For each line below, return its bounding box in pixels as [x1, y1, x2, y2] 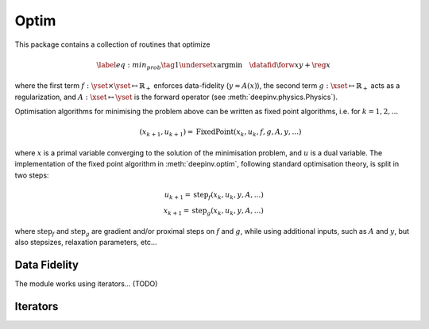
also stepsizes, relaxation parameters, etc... [14, 238, 157, 247]
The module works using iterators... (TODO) [14, 279, 158, 289]
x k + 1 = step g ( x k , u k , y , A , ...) [163, 206, 264, 217]
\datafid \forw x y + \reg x [249, 60, 331, 69]
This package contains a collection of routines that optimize [14, 40, 211, 49]
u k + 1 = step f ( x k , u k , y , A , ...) [164, 190, 264, 201]
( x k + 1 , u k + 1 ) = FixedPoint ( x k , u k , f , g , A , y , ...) [139, 128, 302, 139]
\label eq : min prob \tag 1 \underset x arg [96, 60, 230, 71]
